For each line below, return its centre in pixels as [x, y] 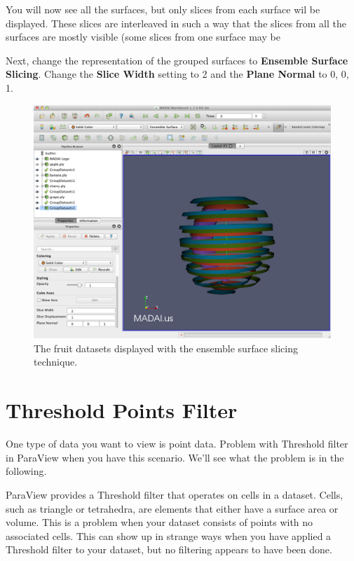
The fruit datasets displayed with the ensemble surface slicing [166, 348]
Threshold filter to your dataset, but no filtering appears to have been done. [169, 549]
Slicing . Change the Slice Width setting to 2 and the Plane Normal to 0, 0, [177, 74]
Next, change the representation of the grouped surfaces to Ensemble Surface [177, 60]
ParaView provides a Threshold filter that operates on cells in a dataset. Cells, [175, 494]
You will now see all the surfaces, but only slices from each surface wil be [163, 9]
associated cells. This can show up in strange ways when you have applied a [169, 535]
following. [26, 471]
